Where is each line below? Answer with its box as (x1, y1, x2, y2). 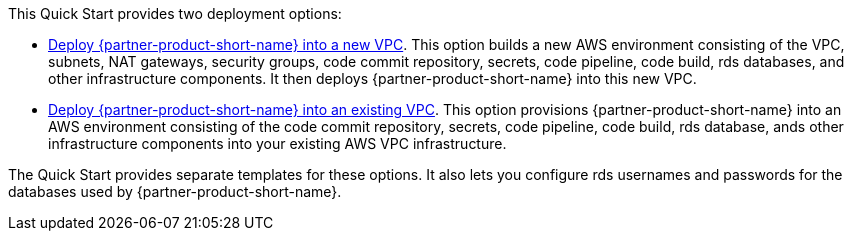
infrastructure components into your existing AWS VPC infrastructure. (48, 135, 507, 152)
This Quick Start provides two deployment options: (8, 5, 342, 22)
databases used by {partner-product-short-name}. (8, 183, 342, 200)
